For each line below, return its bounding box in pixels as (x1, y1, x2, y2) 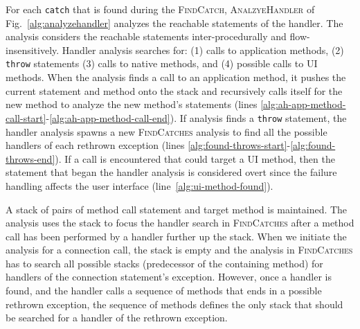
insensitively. (6, 42, 60, 57)
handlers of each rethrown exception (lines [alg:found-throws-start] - (6, 138, 291, 152)
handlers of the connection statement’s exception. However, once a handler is (6, 269, 332, 284)
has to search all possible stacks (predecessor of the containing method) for (6, 256, 323, 270)
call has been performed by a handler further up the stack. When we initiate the (6, 229, 347, 243)
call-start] (6, 110, 46, 125)
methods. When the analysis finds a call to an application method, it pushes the (6, 70, 346, 85)
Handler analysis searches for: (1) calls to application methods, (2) (62, 42, 344, 57)
